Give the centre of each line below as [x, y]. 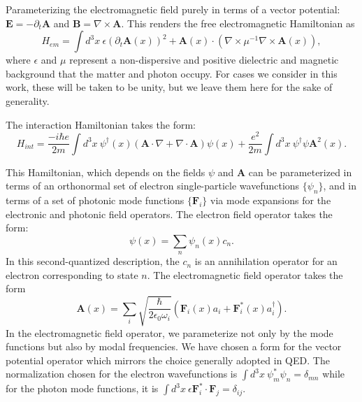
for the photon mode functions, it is [82, 388]
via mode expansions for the [271, 200]
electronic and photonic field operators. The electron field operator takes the [169, 214]
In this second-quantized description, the [93, 261]
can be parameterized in [300, 172]
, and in [340, 186]
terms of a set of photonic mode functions [95, 200]
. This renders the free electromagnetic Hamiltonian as [238, 23]
